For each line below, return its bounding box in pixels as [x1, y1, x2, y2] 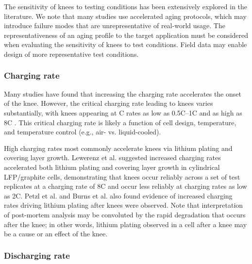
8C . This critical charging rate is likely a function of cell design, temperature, [4, 117, 236, 127]
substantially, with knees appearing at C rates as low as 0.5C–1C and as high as [4, 107, 242, 117]
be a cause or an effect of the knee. [4, 229, 108, 239]
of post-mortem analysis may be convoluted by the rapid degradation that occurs [4, 209, 246, 219]
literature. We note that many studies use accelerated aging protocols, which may [4, 11, 247, 21]
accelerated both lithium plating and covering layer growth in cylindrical [4, 162, 220, 172]
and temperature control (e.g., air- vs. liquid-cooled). [4, 127, 161, 137]
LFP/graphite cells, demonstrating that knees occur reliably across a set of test [4, 171, 240, 181]
